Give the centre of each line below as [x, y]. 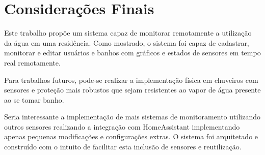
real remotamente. [32, 62]
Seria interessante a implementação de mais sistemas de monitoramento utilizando [132, 117]
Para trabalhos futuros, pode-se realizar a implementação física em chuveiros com [131, 80]
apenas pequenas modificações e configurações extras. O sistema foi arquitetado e [131, 136]
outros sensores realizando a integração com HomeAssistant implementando [122, 126]
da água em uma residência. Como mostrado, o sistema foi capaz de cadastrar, [127, 42]
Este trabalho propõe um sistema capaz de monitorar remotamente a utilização [128, 33]
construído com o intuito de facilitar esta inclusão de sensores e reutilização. [123, 147]
